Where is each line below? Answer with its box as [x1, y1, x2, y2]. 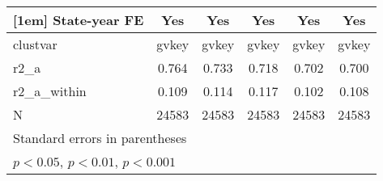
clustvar [13, 35, 57, 53]
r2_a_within [13, 82, 87, 100]
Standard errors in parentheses [13, 128, 187, 147]
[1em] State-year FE [13, 11, 144, 29]
